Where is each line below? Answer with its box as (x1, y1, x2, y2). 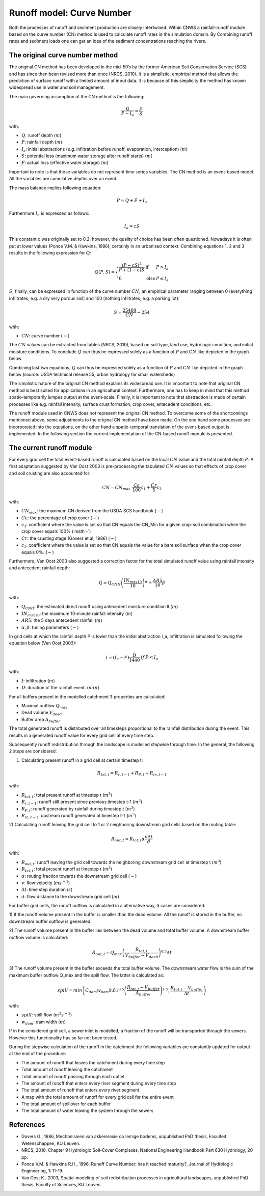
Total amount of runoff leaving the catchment (21, 1066, 113, 1073)
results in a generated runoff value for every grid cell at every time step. (9, 732, 155, 738)
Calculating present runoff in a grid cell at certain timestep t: (21, 757, 143, 763)
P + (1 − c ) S (118, 267, 145, 273)
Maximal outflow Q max (21, 702, 68, 710)
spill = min (57, 987, 82, 993)
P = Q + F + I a (116, 197, 147, 204)
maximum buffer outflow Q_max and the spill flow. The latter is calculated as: (9, 972, 164, 978)
